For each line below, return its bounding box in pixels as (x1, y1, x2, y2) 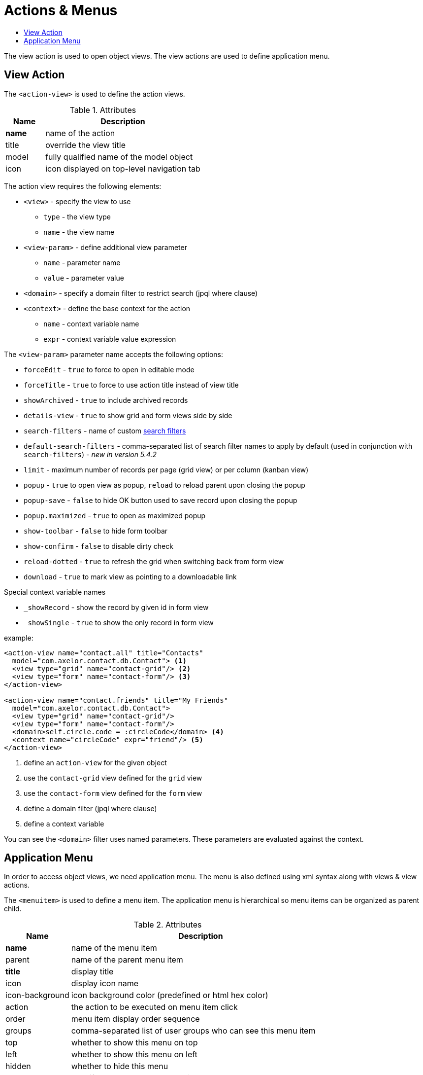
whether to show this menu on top (71, 1038, 198, 1048)
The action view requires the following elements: (4, 181, 162, 190)
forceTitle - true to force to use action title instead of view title (24, 380, 239, 389)
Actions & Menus (4, 2, 118, 19)
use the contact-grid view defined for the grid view (24, 773, 202, 782)
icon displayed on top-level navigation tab (45, 163, 200, 174)
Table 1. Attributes (69, 105, 136, 115)
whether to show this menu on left (71, 1049, 197, 1060)
